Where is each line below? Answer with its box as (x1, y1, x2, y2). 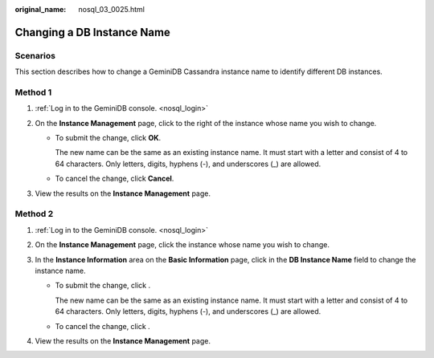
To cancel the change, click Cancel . (55, 173, 174, 184)
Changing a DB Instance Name (14, 25, 170, 39)
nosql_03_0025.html (78, 5, 145, 14)
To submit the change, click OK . (55, 133, 162, 143)
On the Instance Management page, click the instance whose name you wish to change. (35, 240, 330, 250)
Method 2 (14, 209, 54, 220)
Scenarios (14, 50, 56, 61)
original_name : (14, 5, 67, 14)
